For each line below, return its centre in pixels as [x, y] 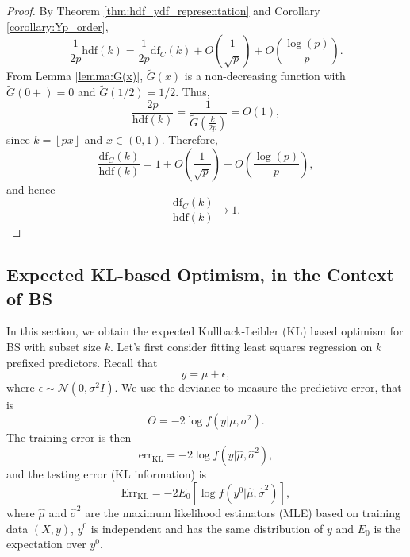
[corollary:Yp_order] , [57, 26]
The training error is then [69, 437]
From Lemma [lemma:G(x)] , [75, 76]
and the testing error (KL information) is [107, 474]
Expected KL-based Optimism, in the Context [200, 275]
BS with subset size [54, 346]
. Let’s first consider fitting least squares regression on [241, 346]
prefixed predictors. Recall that [82, 362]
